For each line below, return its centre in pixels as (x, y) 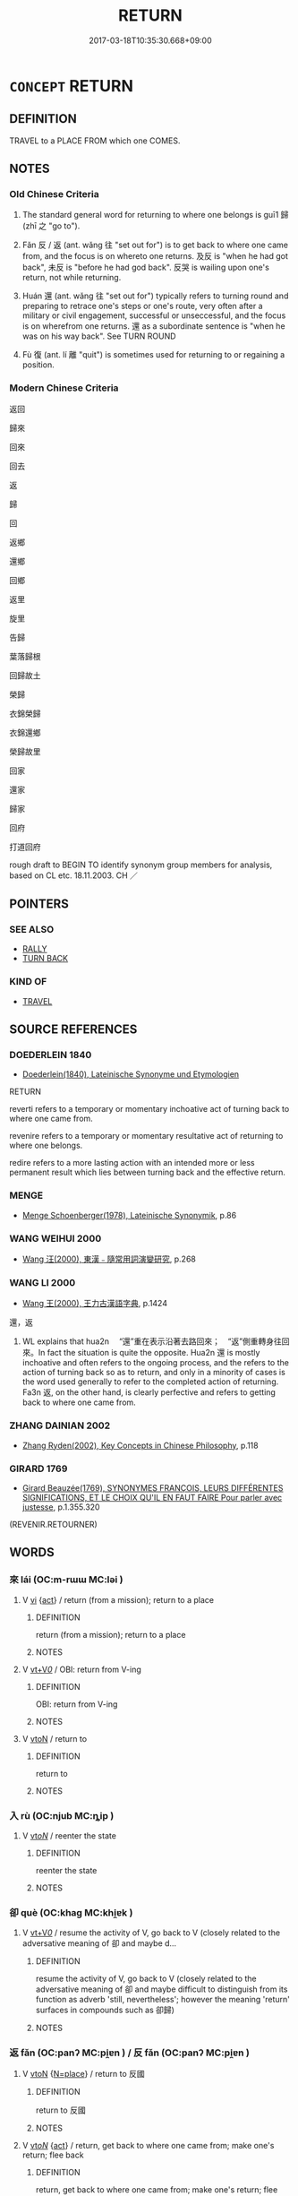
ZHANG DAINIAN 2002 (60, 1425)
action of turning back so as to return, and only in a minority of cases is (154, 1373)
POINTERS (39, 904)
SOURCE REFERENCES (73, 1030)
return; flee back (53, 2155)
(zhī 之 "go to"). (51, 226)
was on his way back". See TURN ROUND (99, 336)
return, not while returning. (72, 278)
